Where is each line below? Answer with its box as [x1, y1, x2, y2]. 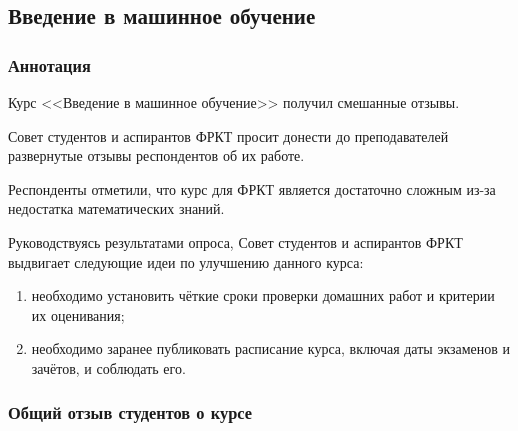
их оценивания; [31, 304, 125, 325]
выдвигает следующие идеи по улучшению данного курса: [8, 251, 364, 272]
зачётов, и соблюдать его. [31, 357, 186, 378]
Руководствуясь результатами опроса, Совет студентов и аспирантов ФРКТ [8, 231, 463, 252]
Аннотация [8, 52, 91, 77]
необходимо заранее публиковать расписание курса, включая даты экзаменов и [31, 338, 511, 359]
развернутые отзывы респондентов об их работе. [8, 145, 305, 166]
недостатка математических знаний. [8, 198, 225, 219]
